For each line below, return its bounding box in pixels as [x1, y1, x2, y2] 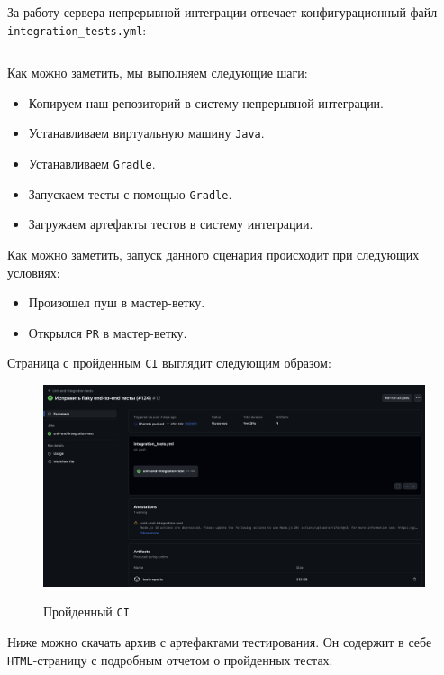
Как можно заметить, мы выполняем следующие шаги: [7, 63, 308, 82]
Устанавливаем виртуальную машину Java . [28, 123, 265, 142]
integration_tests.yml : [7, 20, 147, 39]
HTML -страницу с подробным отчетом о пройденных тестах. [7, 650, 333, 669]
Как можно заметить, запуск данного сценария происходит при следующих [7, 245, 420, 263]
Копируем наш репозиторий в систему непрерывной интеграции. [28, 93, 385, 112]
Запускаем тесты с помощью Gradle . [28, 184, 232, 203]
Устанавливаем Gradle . [28, 154, 156, 173]
